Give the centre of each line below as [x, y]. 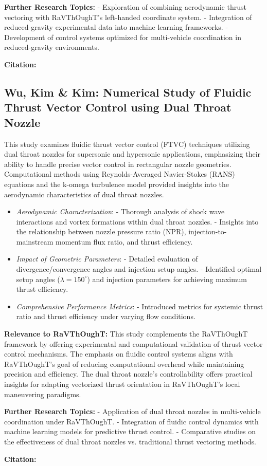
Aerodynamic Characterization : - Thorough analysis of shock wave [120, 211]
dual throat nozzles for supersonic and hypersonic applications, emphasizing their [132, 154]
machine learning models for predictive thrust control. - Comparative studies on [130, 431]
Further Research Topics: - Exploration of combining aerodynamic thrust [125, 7]
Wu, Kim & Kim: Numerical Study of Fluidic [128, 92]
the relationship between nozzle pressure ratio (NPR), [101, 231]
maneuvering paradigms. [43, 394]
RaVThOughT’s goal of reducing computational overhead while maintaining [124, 364]
